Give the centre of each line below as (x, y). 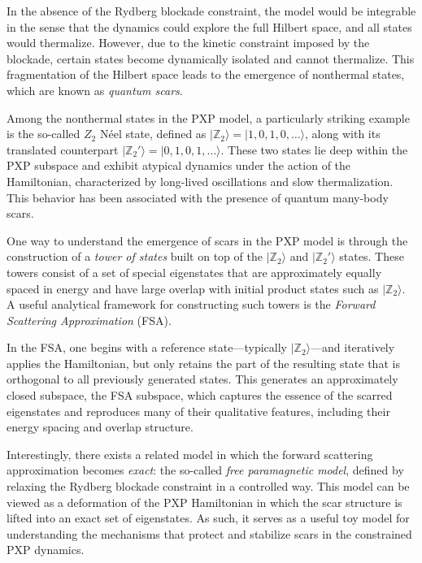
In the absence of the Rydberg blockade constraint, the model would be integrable (211, 11)
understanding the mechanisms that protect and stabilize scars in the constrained (209, 533)
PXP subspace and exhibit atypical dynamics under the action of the (179, 165)
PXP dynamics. (46, 550)
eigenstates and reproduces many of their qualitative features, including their (198, 411)
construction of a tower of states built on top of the (135, 256)
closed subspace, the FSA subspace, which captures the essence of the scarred (200, 395)
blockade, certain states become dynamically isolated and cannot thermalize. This (211, 58)
